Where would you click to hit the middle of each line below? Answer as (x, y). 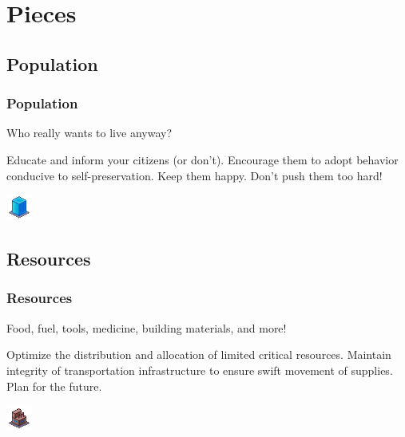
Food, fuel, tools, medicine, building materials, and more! (147, 327)
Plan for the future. (54, 386)
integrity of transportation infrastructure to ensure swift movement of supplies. (200, 370)
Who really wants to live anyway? (89, 133)
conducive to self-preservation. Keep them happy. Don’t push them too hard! (195, 175)
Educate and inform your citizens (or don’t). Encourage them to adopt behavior (202, 159)
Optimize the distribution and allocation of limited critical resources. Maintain (199, 354)
